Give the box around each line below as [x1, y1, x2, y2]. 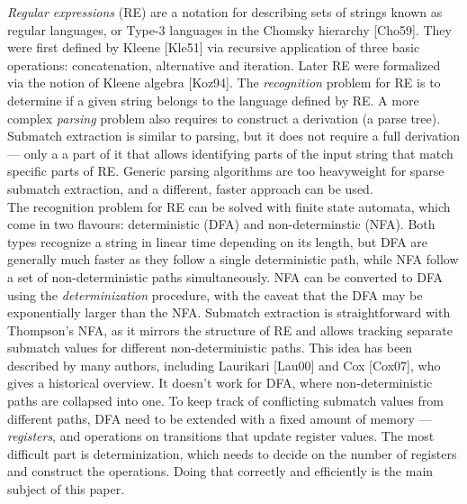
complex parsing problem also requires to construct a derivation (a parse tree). [7, 108, 441, 127]
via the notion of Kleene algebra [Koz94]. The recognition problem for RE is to [7, 73, 441, 92]
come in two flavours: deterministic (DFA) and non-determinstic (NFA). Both [7, 215, 436, 234]
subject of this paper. [7, 480, 125, 499]
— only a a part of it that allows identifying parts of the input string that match [7, 143, 454, 162]
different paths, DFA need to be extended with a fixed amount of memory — [7, 408, 432, 427]
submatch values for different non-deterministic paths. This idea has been [7, 338, 413, 357]
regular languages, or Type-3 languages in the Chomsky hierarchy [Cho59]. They [7, 20, 452, 39]
